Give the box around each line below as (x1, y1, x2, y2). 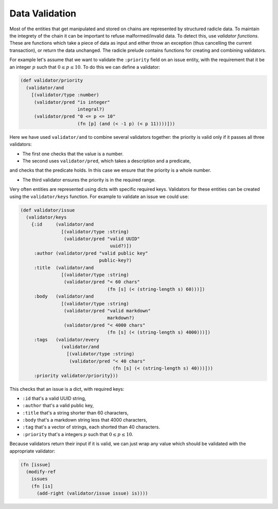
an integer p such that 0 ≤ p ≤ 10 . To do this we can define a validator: (9, 64, 160, 70)
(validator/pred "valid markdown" (63, 308, 151, 314)
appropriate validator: (9, 448, 56, 454)
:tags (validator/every (33, 337, 100, 342)
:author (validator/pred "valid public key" (33, 250, 148, 256)
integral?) (77, 106, 105, 113)
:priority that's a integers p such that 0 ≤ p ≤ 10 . (22, 431, 134, 437)
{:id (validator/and (31, 222, 94, 227)
